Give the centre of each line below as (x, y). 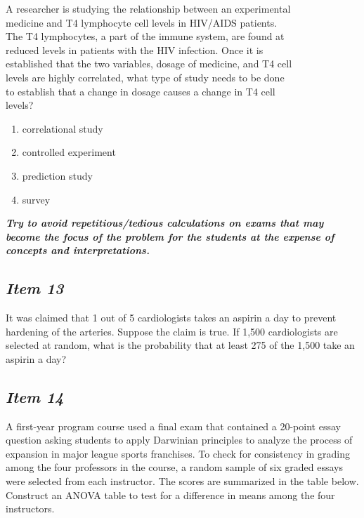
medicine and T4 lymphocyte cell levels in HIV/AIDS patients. (142, 22)
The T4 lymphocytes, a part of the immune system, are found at (145, 36)
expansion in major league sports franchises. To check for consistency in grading (178, 453)
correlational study (63, 128)
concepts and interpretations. (78, 250)
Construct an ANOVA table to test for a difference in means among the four (170, 494)
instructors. (30, 509)
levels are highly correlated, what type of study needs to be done (145, 77)
